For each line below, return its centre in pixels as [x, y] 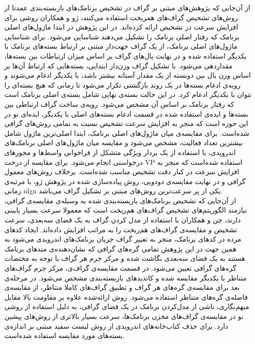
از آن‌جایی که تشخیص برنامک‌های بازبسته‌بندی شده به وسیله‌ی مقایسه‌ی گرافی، [120, 200]
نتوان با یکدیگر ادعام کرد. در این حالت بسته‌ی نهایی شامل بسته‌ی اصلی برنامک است [128, 94]
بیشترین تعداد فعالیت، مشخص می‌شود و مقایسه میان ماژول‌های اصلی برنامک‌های [124, 142]
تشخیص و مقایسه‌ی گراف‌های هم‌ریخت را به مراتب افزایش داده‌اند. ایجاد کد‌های [121, 229]
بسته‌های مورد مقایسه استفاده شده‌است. [65, 335]
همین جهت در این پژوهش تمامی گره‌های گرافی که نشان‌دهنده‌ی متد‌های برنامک [121, 248]
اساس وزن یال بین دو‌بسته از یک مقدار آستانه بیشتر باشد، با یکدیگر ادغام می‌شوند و [128, 75]
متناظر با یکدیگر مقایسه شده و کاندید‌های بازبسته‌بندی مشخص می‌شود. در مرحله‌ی [126, 277]
